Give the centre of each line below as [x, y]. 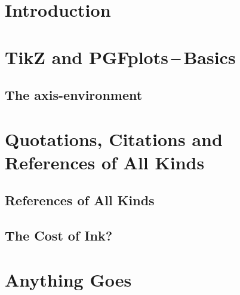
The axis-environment [74, 95]
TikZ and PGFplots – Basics [120, 57]
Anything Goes [68, 279]
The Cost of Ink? [59, 235]
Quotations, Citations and [114, 139]
